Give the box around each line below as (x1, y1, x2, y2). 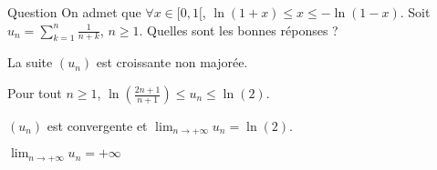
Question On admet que (7, 3, 141, 21)
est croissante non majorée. (96, 53, 248, 72)
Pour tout (7, 84, 62, 103)
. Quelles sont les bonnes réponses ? (139, 20, 338, 39)
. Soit (400, 3, 431, 21)
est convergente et (47, 116, 148, 135)
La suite (7, 53, 53, 72)
